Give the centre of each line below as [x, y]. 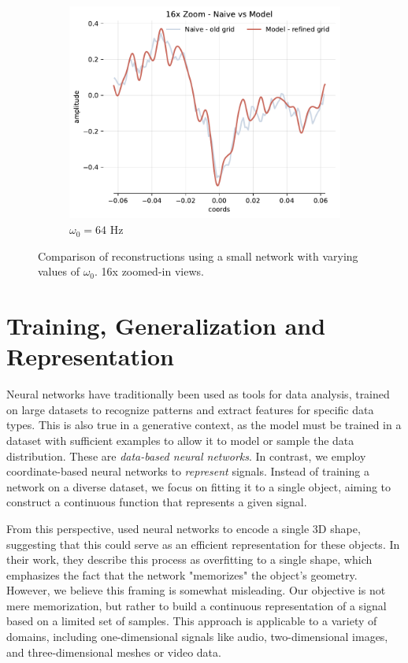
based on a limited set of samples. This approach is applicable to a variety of [192, 621]
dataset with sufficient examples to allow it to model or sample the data [180, 440]
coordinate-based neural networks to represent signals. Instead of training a [188, 471]
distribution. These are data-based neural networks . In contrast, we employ [186, 456]
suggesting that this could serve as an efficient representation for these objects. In [203, 544]
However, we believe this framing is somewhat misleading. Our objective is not [196, 590]
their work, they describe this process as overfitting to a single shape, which [189, 559]
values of [59, 271]
